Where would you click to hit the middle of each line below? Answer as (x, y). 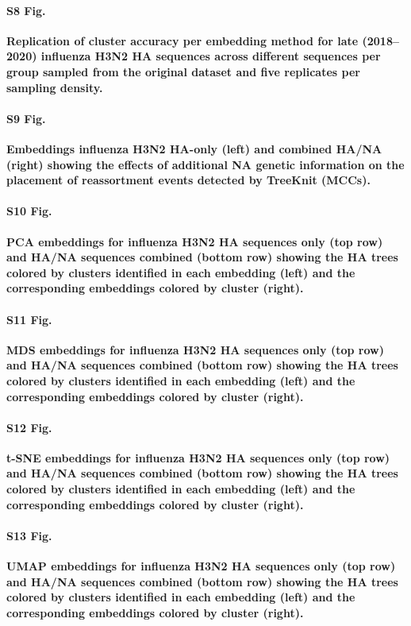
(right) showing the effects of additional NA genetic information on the (205, 164)
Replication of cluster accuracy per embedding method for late (182, 40)
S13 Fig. (29, 535)
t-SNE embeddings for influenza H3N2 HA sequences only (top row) (198, 457)
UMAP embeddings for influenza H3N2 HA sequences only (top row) (201, 566)
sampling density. (55, 87)
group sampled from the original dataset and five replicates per (183, 71)
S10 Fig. (29, 211)
